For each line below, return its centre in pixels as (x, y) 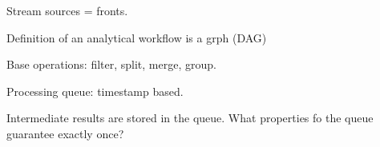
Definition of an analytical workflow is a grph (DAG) (137, 37)
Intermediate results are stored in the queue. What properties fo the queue (190, 118)
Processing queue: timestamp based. (95, 91)
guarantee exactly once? (65, 133)
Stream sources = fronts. (67, 10)
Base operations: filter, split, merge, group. (111, 64)
